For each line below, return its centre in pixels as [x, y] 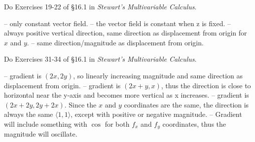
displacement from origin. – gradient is [62, 85]
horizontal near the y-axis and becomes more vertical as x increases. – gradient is [127, 95]
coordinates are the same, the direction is [186, 104]
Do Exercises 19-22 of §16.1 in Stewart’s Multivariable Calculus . [100, 6]
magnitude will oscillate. [41, 134]
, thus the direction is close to [206, 85]
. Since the [80, 104]
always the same [29, 114]
